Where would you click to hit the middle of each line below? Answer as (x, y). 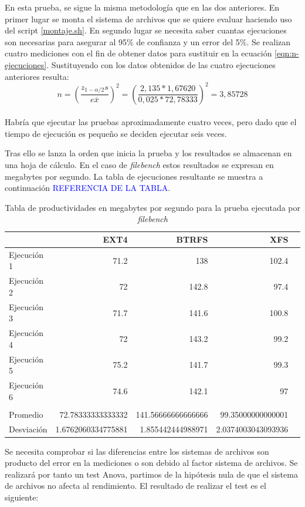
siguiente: (22, 497)
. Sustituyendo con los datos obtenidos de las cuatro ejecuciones (161, 64)
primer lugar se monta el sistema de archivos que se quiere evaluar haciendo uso (148, 19)
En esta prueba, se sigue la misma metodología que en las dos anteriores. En (142, 7)
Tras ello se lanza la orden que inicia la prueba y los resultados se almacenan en (148, 153)
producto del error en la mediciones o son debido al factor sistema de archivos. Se (151, 463)
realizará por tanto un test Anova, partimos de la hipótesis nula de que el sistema (151, 474)
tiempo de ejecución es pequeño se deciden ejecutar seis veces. (116, 133)
